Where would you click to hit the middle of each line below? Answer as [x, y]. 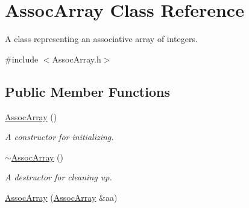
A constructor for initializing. [59, 137]
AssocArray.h [77, 59]
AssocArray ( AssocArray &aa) [61, 197]
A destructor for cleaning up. [58, 177]
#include [22, 59]
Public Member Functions [87, 91]
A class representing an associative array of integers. [101, 39]
